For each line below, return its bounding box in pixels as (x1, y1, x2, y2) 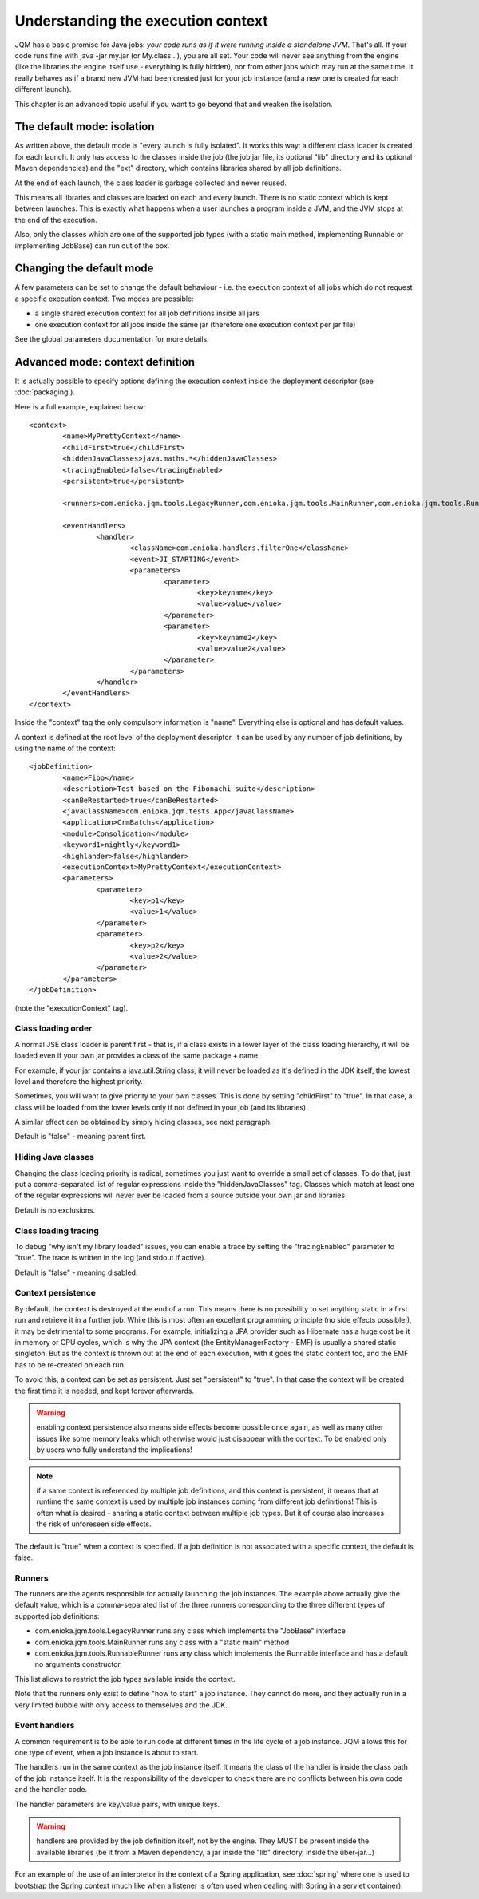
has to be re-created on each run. (14, 1359, 126, 1369)
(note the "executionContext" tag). (14, 1003, 129, 1013)
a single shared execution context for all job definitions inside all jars (34, 308, 259, 318)
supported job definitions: (14, 1611, 100, 1620)
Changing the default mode (14, 262, 154, 275)
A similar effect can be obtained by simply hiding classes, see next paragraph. (14, 1118, 272, 1127)
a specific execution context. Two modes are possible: (14, 294, 195, 303)
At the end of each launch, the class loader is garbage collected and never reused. (14, 178, 287, 188)
